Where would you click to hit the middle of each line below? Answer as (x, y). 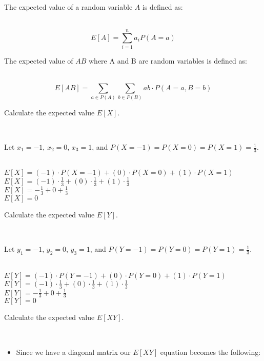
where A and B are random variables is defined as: (168, 61)
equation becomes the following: (210, 352)
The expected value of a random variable (68, 7)
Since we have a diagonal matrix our (73, 352)
